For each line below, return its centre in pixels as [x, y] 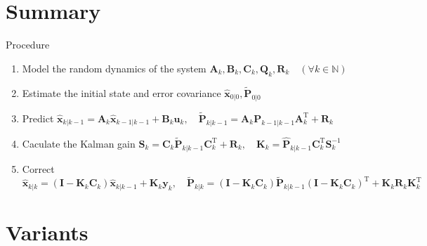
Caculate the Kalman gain [79, 143]
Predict [38, 118]
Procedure [28, 45]
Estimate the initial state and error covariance [121, 92]
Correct [38, 168]
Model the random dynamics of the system [114, 68]
